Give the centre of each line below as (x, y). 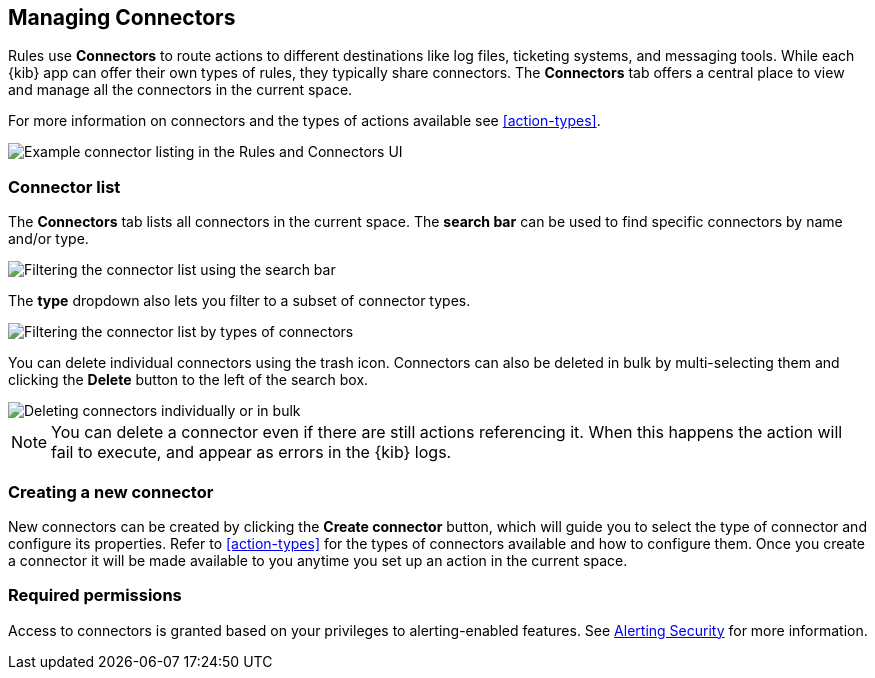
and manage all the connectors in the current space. (180, 90)
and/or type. (48, 239)
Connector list (64, 186)
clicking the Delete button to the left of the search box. (188, 380)
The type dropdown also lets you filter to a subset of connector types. (239, 301)
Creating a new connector (111, 491)
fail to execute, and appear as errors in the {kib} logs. (251, 452)
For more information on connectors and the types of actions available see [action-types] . (304, 121)
